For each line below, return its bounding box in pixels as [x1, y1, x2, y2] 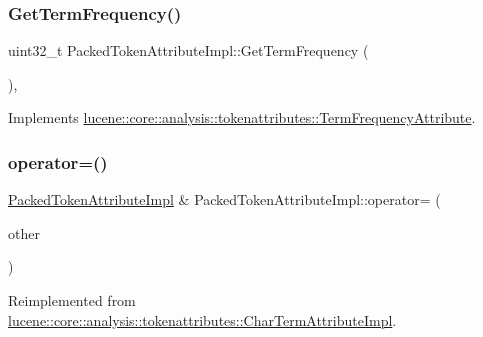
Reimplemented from [8, 290, 136, 310]
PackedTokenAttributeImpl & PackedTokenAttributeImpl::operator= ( [8, 189, 441, 210]
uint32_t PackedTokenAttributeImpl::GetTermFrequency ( [8, 40, 369, 61]
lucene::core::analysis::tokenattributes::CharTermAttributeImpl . [8, 309, 397, 330]
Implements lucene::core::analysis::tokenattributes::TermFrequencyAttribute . [8, 107, 476, 128]
